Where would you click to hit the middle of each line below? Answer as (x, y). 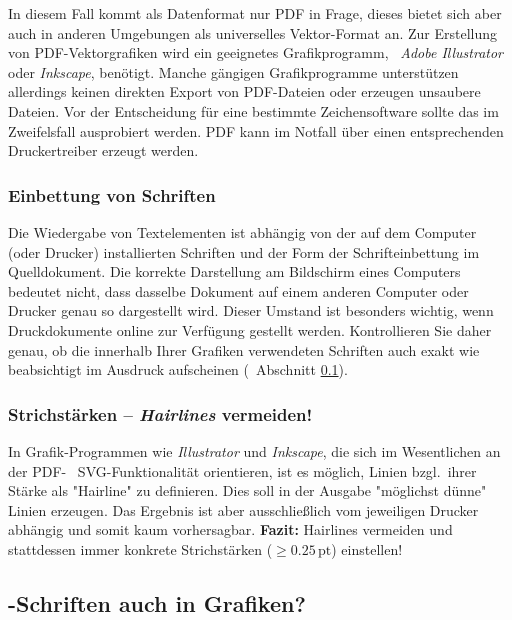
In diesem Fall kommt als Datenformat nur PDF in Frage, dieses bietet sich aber (255, 13)
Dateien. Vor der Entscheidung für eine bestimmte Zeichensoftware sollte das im (253, 110)
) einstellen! (367, 548)
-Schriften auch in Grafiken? (157, 602)
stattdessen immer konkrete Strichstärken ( (140, 548)
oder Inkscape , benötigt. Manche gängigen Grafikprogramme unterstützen (233, 71)
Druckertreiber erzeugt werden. (103, 150)
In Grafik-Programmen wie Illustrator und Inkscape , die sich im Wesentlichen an (254, 450)
